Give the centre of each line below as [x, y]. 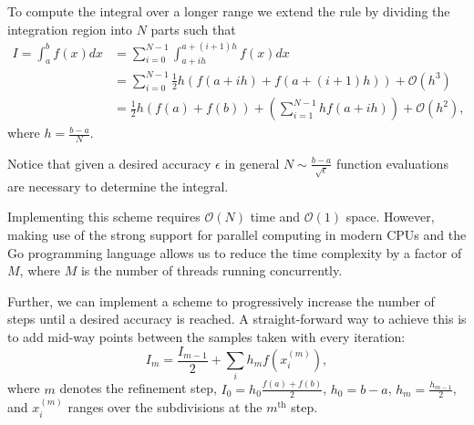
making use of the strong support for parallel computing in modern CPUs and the [237, 234]
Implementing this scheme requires [104, 217]
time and [275, 217]
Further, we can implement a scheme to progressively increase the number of [221, 301]
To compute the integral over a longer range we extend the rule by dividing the [229, 11]
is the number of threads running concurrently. [211, 270]
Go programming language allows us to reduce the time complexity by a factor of [235, 252]
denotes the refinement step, [138, 388]
